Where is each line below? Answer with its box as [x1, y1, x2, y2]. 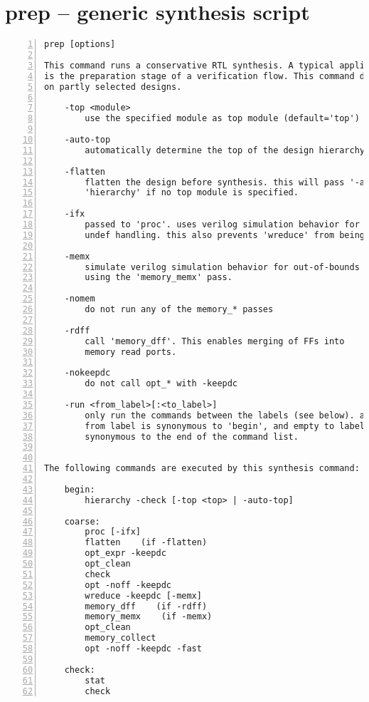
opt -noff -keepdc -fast [85, 644, 202, 654]
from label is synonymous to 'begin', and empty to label [85, 420, 365, 431]
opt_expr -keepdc [85, 548, 166, 559]
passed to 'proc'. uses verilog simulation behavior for [85, 220, 360, 229]
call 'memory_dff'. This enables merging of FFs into [85, 336, 345, 346]
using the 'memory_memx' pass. [85, 272, 232, 283]
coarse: [64, 516, 100, 527]
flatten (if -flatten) [85, 537, 208, 548]
